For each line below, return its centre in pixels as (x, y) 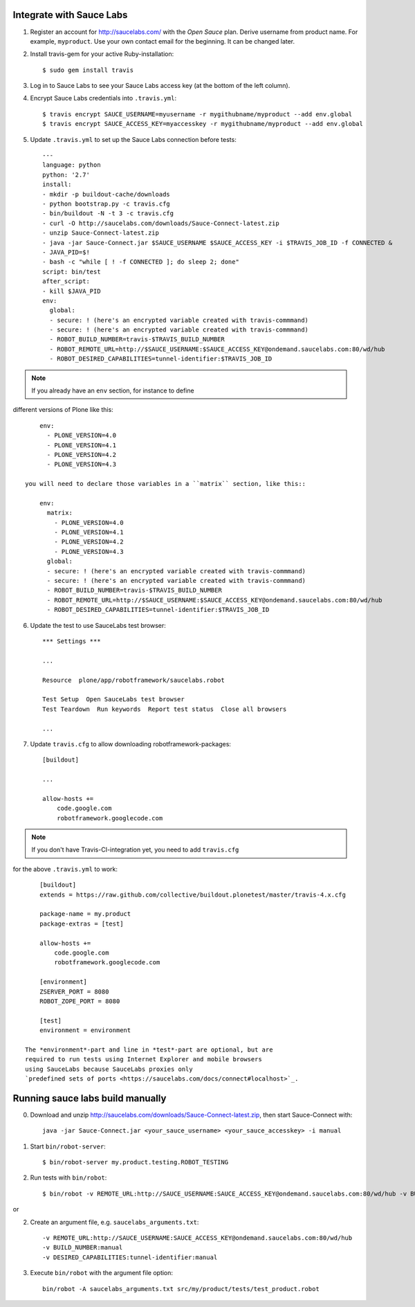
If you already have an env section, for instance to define (113, 390)
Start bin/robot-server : (68, 1146)
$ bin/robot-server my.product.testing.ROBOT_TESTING (135, 1162)
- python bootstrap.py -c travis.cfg (107, 204)
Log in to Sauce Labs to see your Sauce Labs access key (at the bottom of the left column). (160, 86)
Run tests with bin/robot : (68, 1178)
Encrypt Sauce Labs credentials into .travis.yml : (103, 98)
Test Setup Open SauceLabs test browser (113, 700)
